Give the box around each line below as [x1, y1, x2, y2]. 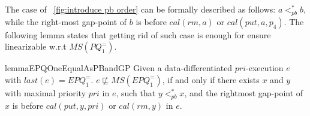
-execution [246, 62, 284, 74]
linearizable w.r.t [5, 40, 67, 53]
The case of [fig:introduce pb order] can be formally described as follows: [5, 3, 276, 15]
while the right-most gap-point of [5, 15, 127, 28]
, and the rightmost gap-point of [184, 86, 303, 99]
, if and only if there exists [162, 73, 260, 86]
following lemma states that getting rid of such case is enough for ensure [5, 28, 271, 41]
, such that [116, 86, 156, 99]
